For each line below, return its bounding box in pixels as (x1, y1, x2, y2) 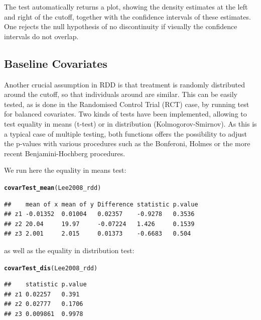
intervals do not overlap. (4, 31, 79, 41)
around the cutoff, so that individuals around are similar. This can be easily (4, 89, 237, 99)
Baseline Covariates (4, 55, 107, 71)
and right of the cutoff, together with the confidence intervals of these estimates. (4, 11, 251, 22)
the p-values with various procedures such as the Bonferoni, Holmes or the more (4, 138, 250, 149)
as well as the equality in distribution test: (4, 245, 135, 255)
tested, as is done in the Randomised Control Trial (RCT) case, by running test (4, 98, 249, 109)
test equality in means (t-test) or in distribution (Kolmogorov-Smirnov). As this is (4, 118, 257, 129)
